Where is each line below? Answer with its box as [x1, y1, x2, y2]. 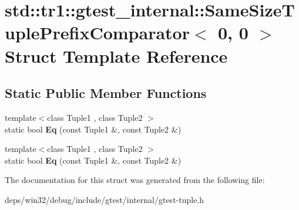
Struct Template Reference [5, 43, 228, 67]
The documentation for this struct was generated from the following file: [5, 174, 265, 186]
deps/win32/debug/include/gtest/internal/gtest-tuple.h [5, 193, 204, 205]
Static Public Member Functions [5, 84, 207, 102]
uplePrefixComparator [5, 21, 190, 45]
